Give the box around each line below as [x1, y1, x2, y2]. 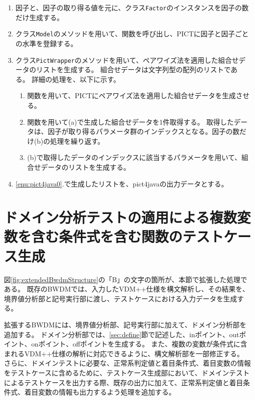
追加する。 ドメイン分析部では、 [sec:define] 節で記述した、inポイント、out [4, 329, 239, 339]
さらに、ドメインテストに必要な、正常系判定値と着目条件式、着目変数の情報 [4, 358, 251, 368]
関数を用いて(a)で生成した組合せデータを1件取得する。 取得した [27, 116, 234, 127]
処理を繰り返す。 [50, 135, 104, 146]
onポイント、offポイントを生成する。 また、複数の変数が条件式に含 [31, 339, 248, 349]
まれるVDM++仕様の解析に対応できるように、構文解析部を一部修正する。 [4, 348, 244, 358]
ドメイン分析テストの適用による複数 [4, 207, 237, 227]
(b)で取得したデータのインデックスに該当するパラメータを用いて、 [27, 152, 242, 162]
